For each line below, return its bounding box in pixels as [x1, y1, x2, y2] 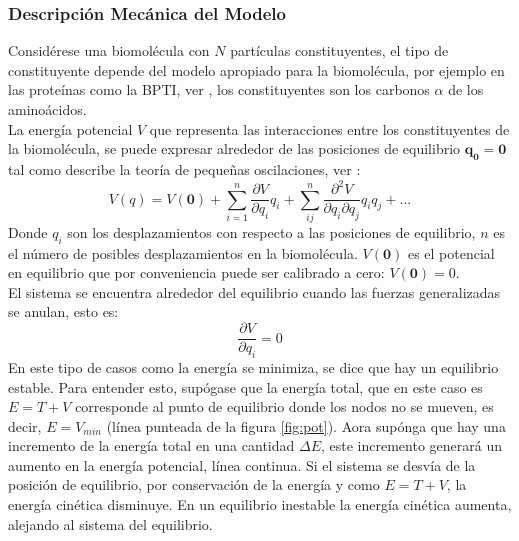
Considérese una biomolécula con [8, 40, 210, 61]
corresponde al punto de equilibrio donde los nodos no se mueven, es [75, 396, 494, 417]
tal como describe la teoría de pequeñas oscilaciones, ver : [8, 158, 361, 179]
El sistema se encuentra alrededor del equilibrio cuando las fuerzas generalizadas [8, 281, 501, 302]
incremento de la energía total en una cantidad [8, 435, 295, 456]
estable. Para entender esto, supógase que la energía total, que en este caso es [8, 376, 483, 397]
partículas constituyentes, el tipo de [230, 40, 449, 61]
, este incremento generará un [320, 435, 502, 456]
